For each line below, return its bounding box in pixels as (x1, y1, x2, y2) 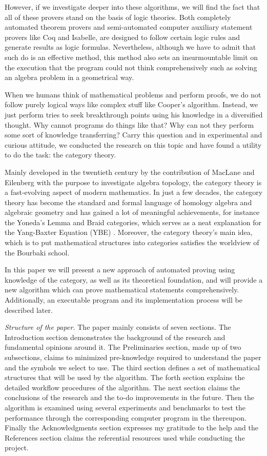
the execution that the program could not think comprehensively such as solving (5, 62, 257, 72)
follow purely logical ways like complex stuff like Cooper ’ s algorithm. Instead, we (5, 99, 258, 110)
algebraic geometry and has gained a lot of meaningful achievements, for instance (5, 207, 260, 217)
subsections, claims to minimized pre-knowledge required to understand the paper (5, 352, 261, 362)
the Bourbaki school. (5, 247, 70, 257)
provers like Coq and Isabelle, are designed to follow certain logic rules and (5, 31, 240, 42)
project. (5, 442, 29, 453)
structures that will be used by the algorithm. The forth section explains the (5, 372, 245, 383)
